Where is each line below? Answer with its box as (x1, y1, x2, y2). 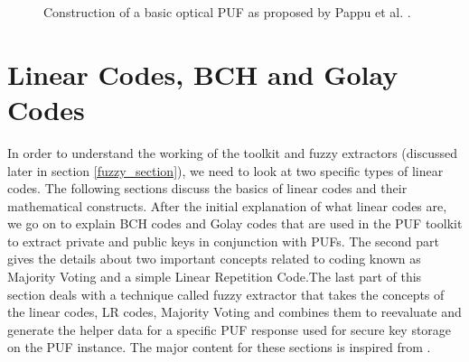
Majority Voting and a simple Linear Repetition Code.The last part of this (7, 267, 422, 286)
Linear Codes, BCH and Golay (7, 55, 399, 92)
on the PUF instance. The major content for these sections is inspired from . (7, 338, 431, 357)
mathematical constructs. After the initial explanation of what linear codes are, (7, 196, 447, 215)
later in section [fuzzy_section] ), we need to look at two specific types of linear (7, 161, 444, 180)
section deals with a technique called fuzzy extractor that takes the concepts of (7, 284, 445, 303)
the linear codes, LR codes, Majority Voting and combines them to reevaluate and (7, 302, 462, 321)
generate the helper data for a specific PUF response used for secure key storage (7, 320, 452, 339)
